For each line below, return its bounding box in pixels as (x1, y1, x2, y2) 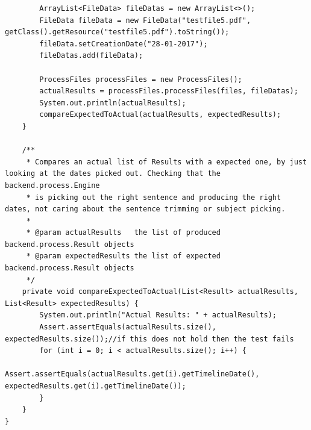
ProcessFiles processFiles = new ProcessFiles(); (39, 75, 242, 84)
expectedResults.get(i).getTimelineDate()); (5, 382, 186, 390)
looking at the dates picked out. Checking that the (5, 169, 221, 178)
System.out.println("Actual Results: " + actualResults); (39, 311, 277, 320)
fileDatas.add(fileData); (39, 51, 143, 60)
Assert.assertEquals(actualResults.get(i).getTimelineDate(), (5, 370, 260, 379)
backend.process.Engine (5, 181, 100, 190)
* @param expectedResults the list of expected (26, 252, 221, 261)
